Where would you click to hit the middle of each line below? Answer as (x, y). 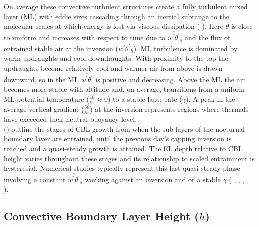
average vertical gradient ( (44, 109)
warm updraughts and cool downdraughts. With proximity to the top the (116, 58)
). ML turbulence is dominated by (186, 48)
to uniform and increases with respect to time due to (85, 37)
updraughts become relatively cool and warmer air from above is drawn (113, 68)
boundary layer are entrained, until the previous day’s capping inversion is (118, 139)
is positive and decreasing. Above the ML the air (170, 79)
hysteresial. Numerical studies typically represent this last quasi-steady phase (122, 168)
